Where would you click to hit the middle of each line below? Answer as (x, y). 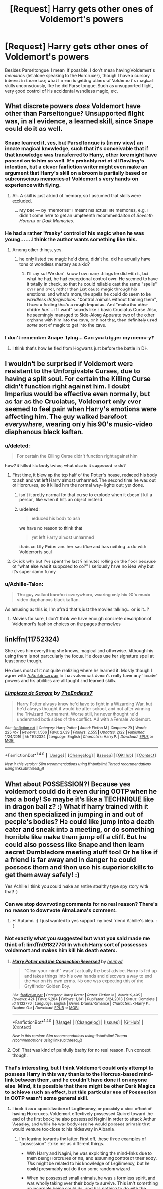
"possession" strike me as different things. (62, 1143)
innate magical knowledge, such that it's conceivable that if (77, 149)
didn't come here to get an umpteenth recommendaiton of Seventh (86, 215)
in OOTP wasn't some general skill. (47, 1098)
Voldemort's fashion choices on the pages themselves (66, 624)
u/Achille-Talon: (24, 584)
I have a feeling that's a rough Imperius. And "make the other (87, 305)
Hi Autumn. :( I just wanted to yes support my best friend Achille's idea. (83, 921)
